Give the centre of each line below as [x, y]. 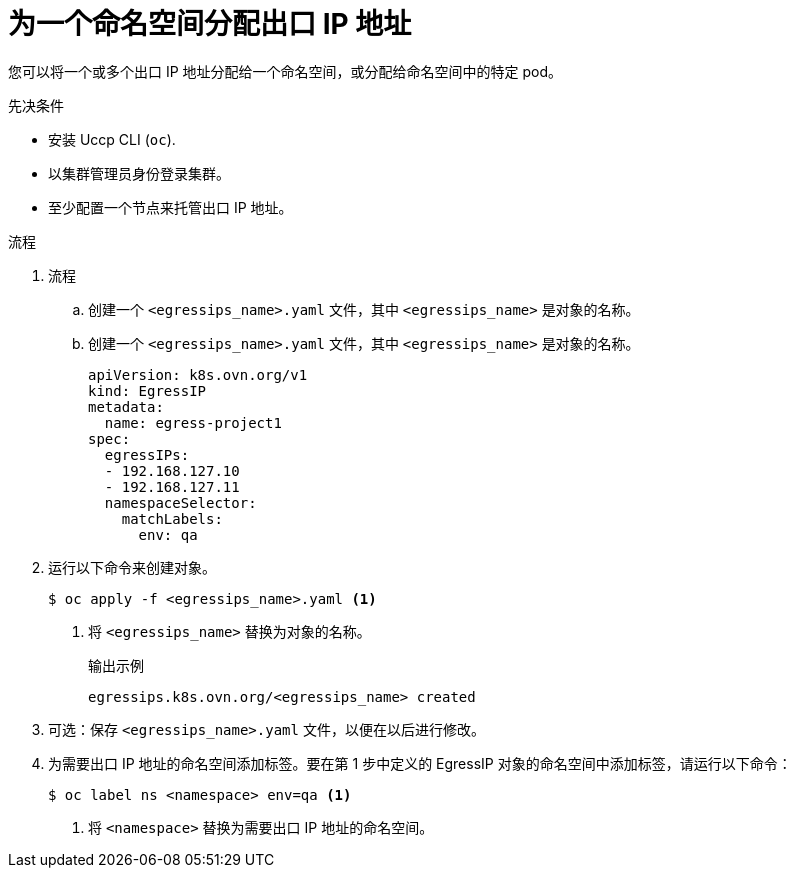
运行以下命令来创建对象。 [132, 567]
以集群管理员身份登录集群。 [139, 173]
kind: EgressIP [147, 390]
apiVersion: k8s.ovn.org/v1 [198, 374]
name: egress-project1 [193, 422]
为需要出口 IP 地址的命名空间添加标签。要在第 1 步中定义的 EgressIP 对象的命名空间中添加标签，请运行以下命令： [420, 763]
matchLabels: [172, 518]
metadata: [126, 406]
